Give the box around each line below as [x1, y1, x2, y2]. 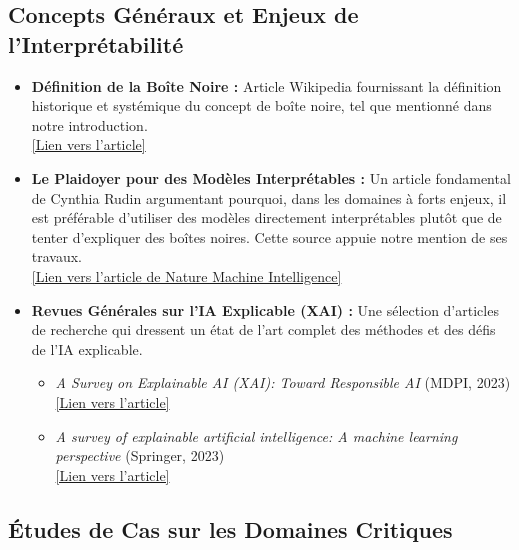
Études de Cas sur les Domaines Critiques [8, 513, 453, 544]
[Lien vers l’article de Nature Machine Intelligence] [31, 265, 342, 286]
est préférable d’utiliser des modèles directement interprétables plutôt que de [31, 207, 502, 228]
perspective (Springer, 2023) [55, 445, 225, 466]
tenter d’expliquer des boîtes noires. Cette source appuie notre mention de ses [31, 226, 508, 247]
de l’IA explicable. [31, 338, 143, 359]
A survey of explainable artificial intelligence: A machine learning [55, 425, 458, 446]
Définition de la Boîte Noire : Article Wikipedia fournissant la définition [31, 75, 502, 96]
